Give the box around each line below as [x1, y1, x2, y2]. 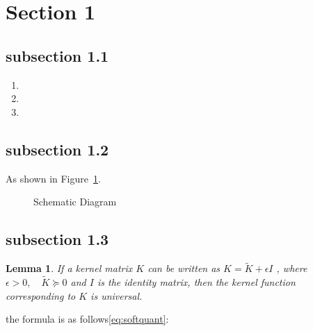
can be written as [147, 261, 220, 275]
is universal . [90, 288, 143, 303]
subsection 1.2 [6, 138, 109, 160]
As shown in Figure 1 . [6, 171, 101, 185]
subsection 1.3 [6, 228, 109, 250]
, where [276, 261, 307, 275]
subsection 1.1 [6, 44, 109, 66]
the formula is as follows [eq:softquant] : [6, 312, 169, 326]
